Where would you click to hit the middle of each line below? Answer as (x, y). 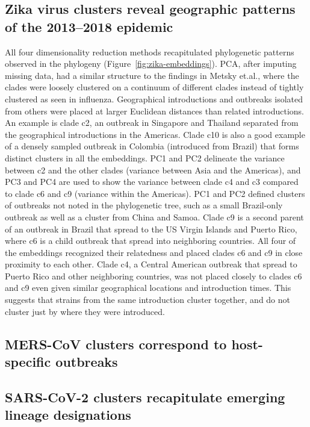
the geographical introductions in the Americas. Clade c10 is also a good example (155, 134)
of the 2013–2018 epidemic (89, 26)
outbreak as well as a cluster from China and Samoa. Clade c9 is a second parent (154, 217)
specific (28, 362)
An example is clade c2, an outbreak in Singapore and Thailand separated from (152, 123)
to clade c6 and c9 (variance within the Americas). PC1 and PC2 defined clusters (155, 193)
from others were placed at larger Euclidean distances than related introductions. (155, 111)
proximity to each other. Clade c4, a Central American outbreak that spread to (151, 264)
